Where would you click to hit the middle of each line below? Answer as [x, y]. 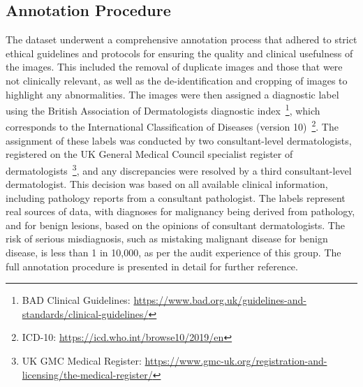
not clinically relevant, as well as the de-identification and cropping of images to [177, 80]
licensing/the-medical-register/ [87, 374]
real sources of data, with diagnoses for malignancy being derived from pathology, [180, 211]
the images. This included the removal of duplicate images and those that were [174, 67]
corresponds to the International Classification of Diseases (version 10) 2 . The [172, 126]
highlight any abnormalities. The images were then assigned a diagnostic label [172, 94]
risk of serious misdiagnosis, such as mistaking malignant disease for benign [167, 239]
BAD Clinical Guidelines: [76, 300]
